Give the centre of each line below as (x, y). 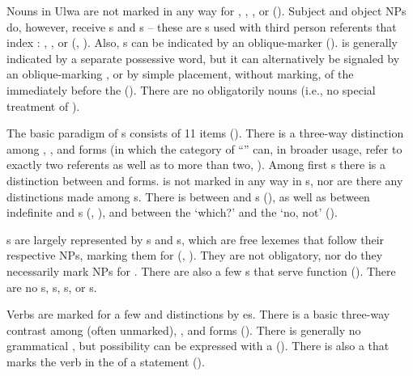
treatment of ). (43, 106)
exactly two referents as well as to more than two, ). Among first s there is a (196, 165)
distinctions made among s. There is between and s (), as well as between (188, 196)
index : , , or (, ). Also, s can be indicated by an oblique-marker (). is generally (202, 42)
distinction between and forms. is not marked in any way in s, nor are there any (205, 180)
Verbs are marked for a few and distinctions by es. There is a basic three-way (198, 314)
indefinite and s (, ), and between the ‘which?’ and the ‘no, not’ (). (172, 212)
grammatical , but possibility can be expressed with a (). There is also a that (198, 346)
